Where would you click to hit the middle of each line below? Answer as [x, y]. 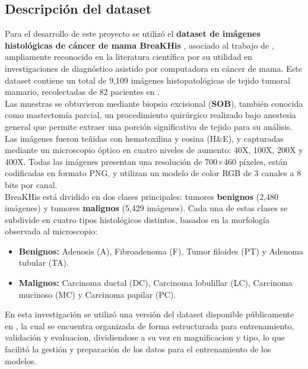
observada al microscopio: [51, 231]
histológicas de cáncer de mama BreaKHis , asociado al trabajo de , [139, 45]
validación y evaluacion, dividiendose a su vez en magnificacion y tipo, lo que [145, 337]
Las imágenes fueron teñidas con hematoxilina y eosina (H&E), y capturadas [144, 138]
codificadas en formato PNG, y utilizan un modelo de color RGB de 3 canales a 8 [153, 173]
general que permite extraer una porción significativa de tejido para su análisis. [149, 126]
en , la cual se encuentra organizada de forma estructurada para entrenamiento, [150, 325]
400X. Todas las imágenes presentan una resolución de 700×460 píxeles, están [146, 161]
